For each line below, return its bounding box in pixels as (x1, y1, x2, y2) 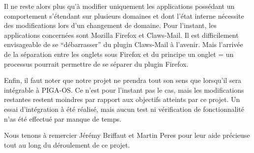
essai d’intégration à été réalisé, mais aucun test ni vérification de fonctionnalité (4, 103, 244, 114)
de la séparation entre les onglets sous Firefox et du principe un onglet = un (4, 49, 234, 59)
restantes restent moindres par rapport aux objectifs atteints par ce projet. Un (4, 94, 240, 104)
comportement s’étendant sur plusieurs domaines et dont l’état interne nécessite (4, 10, 244, 21)
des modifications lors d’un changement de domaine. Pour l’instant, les (4, 20, 217, 30)
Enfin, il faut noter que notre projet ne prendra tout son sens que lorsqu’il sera (4, 75, 242, 85)
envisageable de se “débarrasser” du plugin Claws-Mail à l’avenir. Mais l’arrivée (4, 39, 243, 50)
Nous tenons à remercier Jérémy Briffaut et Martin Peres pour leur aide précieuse (4, 130, 250, 140)
